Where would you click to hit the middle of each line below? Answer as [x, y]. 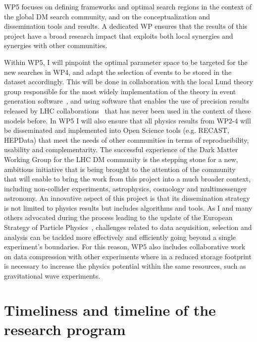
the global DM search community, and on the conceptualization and [107, 16]
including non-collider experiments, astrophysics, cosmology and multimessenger [126, 188]
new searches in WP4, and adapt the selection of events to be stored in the [118, 72]
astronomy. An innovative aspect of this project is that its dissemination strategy [127, 198]
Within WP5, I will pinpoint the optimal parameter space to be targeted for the [126, 62]
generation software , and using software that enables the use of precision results [127, 101]
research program [65, 329]
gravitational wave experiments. [52, 276]
